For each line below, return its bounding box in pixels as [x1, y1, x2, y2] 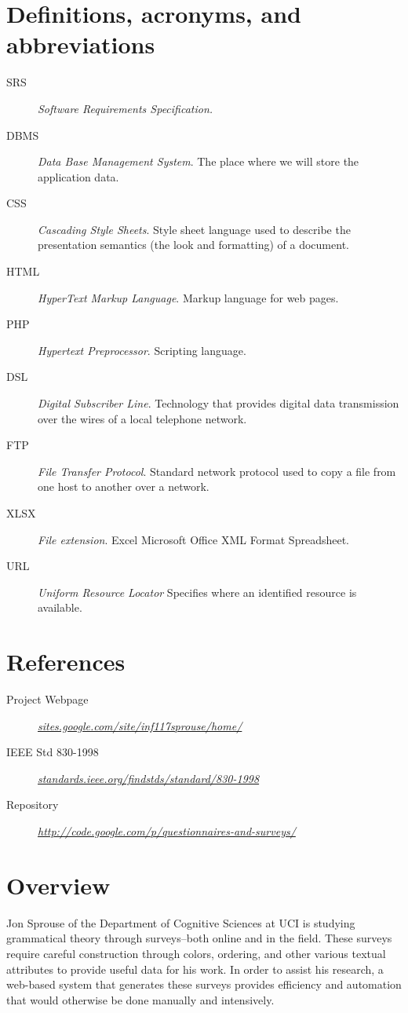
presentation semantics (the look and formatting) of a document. [38, 236, 349, 253]
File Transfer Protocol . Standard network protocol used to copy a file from [38, 463, 396, 479]
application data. [38, 168, 119, 185]
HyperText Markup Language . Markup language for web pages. [38, 289, 339, 305]
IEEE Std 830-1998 [6, 744, 99, 760]
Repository [6, 796, 59, 813]
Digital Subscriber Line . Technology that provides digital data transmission [38, 395, 399, 411]
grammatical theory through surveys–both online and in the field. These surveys [6, 930, 392, 946]
